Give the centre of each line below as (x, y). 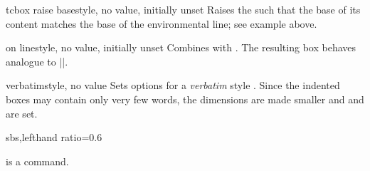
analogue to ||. (37, 61)
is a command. (37, 161)
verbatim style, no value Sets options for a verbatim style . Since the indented (173, 85)
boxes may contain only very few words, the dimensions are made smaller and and (185, 99)
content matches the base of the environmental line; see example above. (162, 23)
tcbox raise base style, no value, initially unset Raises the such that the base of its (183, 9)
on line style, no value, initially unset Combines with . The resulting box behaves (181, 47)
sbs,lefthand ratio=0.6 (54, 137)
